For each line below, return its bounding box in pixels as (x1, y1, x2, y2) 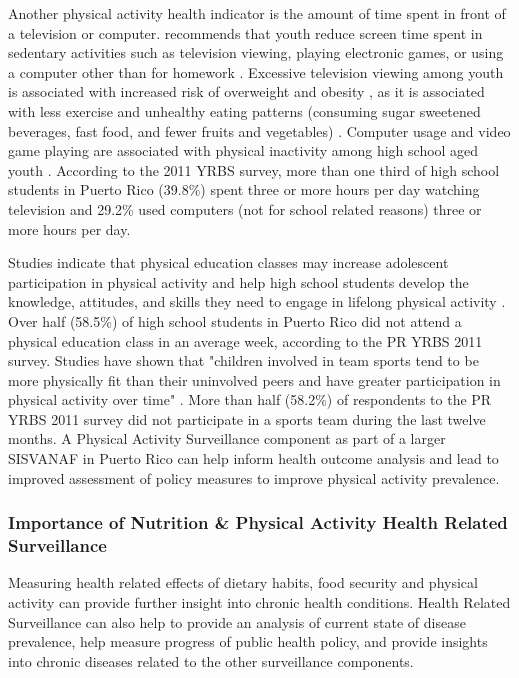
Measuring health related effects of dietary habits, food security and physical (8, 572, 478, 593)
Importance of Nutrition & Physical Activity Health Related (8, 510, 508, 535)
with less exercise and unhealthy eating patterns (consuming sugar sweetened (8, 100, 481, 121)
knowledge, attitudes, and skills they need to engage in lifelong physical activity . (8, 291, 506, 312)
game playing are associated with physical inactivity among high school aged (8, 140, 479, 161)
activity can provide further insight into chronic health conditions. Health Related (8, 591, 511, 612)
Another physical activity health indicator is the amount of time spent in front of (8, 3, 506, 23)
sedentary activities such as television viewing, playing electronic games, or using (8, 42, 504, 63)
